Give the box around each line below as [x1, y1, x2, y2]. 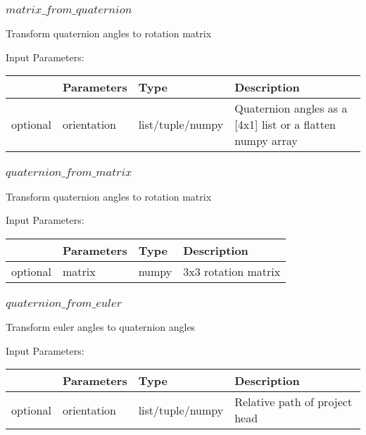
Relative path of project [234, 393, 353, 410]
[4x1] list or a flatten [234, 116, 336, 133]
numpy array [234, 132, 298, 149]
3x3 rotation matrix [183, 263, 281, 279]
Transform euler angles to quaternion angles [6, 320, 196, 334]
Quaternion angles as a [234, 100, 348, 117]
